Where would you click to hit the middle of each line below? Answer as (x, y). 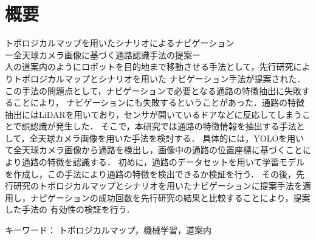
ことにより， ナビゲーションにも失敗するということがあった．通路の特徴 (159, 102)
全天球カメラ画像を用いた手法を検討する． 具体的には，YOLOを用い (167, 138)
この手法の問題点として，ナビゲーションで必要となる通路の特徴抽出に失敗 (153, 90)
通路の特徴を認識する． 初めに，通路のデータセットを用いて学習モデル (163, 162)
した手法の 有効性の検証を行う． (70, 209)
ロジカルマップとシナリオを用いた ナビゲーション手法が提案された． (168, 78)
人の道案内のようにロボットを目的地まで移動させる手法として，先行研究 (149, 67)
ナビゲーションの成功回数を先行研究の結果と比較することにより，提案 (170, 197)
